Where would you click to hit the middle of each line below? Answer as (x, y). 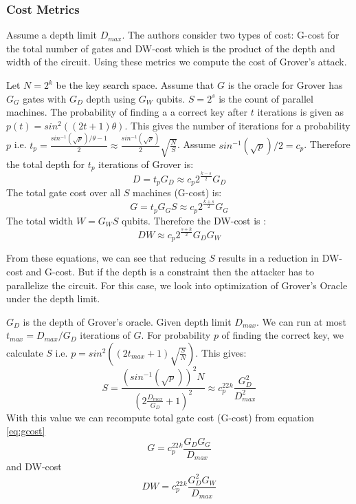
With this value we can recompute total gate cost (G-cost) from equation (160, 417)
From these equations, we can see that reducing (106, 258)
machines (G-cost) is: (177, 192)
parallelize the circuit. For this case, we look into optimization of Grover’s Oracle (177, 285)
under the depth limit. (53, 298)
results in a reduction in (268, 258)
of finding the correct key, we (283, 335)
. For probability (176, 335)
